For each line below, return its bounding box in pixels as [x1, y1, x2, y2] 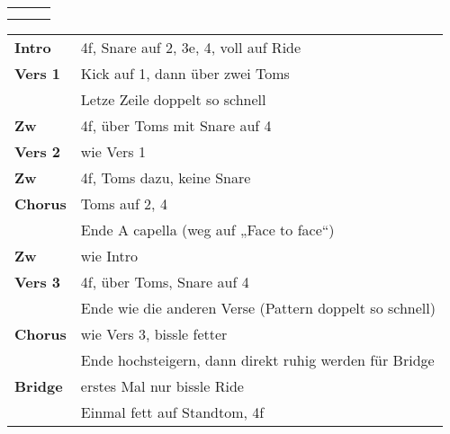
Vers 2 [14, 141, 60, 162]
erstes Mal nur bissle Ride [80, 376, 244, 396]
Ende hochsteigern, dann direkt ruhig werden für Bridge [80, 350, 435, 370]
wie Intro [80, 245, 138, 266]
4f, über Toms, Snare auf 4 [80, 271, 249, 292]
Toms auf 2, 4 [80, 193, 167, 214]
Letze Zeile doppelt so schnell [80, 89, 266, 110]
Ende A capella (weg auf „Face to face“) [80, 219, 335, 240]
